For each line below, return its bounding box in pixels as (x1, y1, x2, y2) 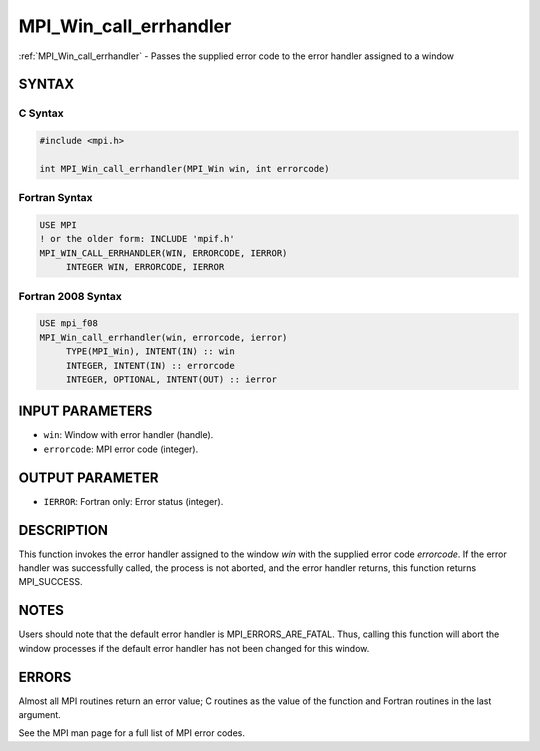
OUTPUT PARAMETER (18, 469, 159, 486)
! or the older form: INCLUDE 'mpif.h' (39, 233, 235, 245)
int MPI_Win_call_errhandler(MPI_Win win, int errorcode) (39, 163, 330, 174)
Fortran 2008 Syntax (18, 289, 122, 303)
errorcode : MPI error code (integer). (43, 443, 199, 455)
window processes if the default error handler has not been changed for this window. (18, 642, 370, 654)
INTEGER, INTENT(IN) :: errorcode (65, 360, 235, 371)
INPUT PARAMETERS (18, 403, 153, 420)
